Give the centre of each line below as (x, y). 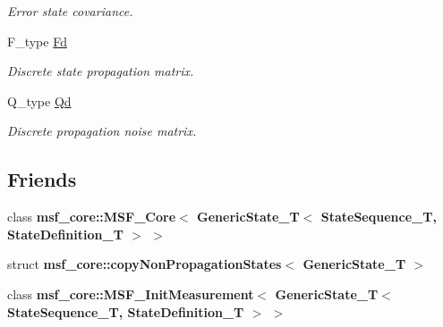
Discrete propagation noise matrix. (102, 131)
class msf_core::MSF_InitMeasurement (131, 293)
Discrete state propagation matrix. (101, 71)
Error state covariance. (70, 11)
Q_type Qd (39, 101)
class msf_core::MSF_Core (92, 217)
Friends (42, 179)
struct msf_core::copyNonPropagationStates (145, 264)
